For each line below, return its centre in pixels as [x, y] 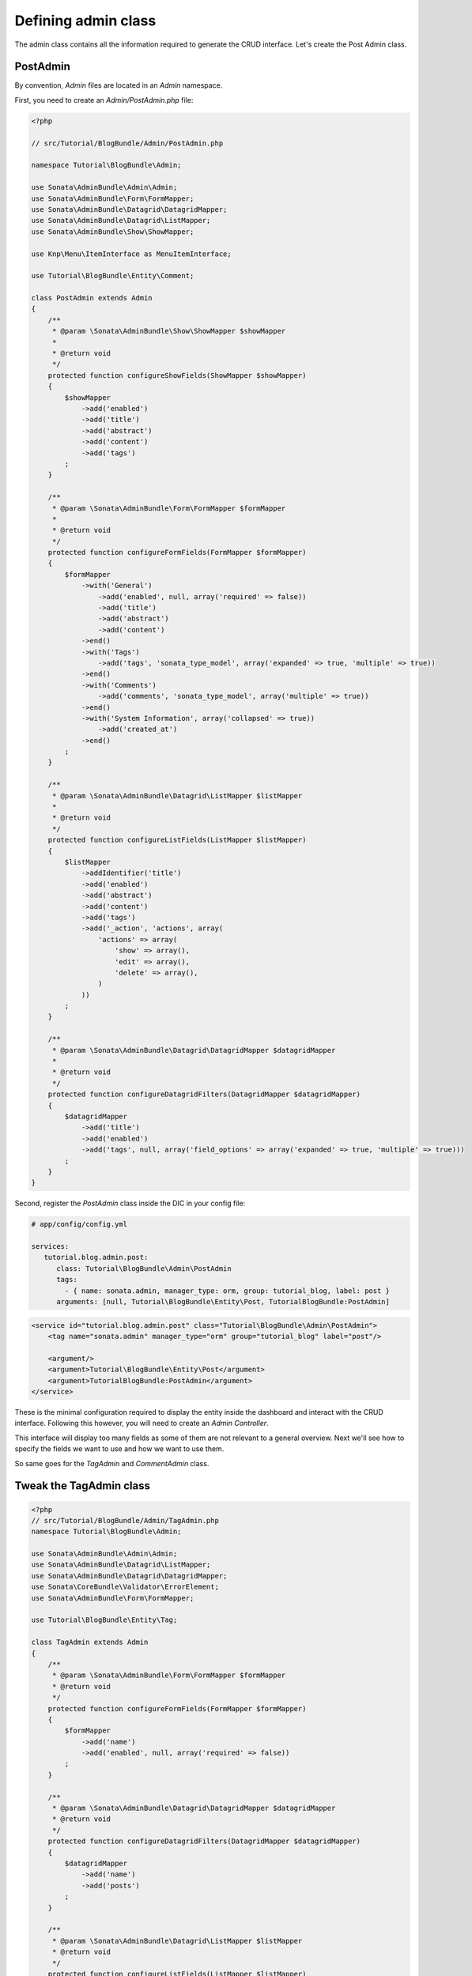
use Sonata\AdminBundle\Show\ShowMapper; [113, 232]
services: [50, 1246]
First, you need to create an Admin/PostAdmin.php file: [104, 100]
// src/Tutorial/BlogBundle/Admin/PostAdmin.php [127, 143]
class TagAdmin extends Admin [90, 1642]
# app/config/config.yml [79, 1224]
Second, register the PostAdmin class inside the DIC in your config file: [130, 1203]
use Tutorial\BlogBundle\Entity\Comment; [113, 276]
